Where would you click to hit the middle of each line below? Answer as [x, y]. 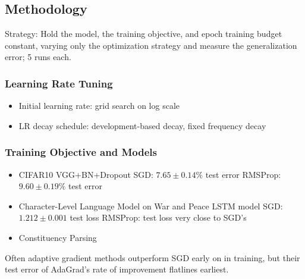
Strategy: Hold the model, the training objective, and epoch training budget [144, 34]
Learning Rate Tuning [59, 83]
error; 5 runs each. [38, 57]
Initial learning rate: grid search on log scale [99, 106]
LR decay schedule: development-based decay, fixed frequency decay [142, 125]
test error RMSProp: [243, 174]
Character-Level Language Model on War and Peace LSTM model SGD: [151, 206]
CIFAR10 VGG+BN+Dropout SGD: [86, 174]
